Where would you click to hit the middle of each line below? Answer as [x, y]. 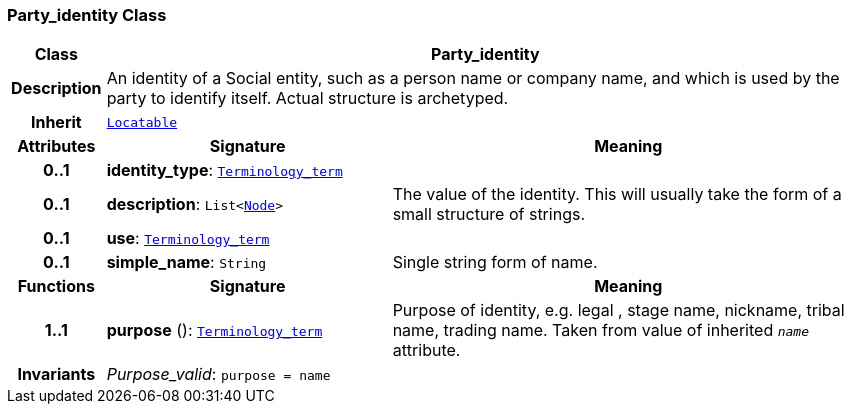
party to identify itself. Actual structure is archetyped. [307, 98]
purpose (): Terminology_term [214, 330]
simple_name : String [186, 262]
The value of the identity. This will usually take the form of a [617, 194]
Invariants [56, 374]
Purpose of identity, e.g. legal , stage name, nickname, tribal [618, 310]
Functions [56, 286]
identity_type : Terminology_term [224, 170]
